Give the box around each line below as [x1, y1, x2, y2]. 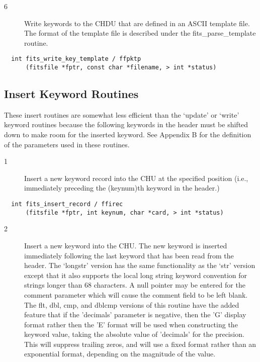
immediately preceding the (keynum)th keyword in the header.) [24, 183, 220, 193]
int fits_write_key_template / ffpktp [11, 55, 141, 63]
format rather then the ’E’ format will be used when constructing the [24, 319, 238, 329]
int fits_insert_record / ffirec [11, 201, 123, 208]
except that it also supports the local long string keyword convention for [24, 269, 247, 280]
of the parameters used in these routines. [4, 139, 130, 149]
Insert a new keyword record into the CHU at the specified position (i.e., [24, 172, 248, 183]
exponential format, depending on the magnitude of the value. [24, 348, 216, 359]
